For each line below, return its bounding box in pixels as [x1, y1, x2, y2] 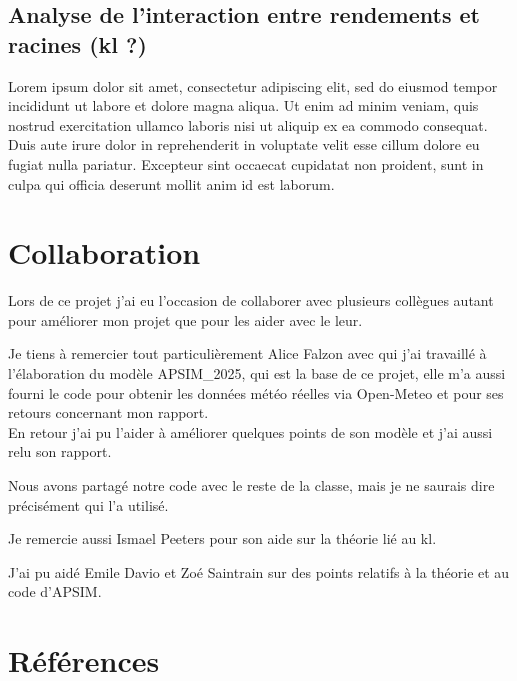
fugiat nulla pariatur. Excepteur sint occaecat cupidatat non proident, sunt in [8, 153, 484, 174]
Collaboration [8, 232, 201, 273]
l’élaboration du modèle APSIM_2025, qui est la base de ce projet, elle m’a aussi [8, 363, 506, 384]
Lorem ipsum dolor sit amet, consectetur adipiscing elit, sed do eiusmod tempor [8, 75, 498, 96]
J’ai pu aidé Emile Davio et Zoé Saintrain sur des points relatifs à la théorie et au [8, 561, 510, 582]
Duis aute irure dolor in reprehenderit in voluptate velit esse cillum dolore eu [8, 134, 480, 155]
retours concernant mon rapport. [8, 402, 209, 423]
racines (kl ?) [8, 28, 147, 59]
